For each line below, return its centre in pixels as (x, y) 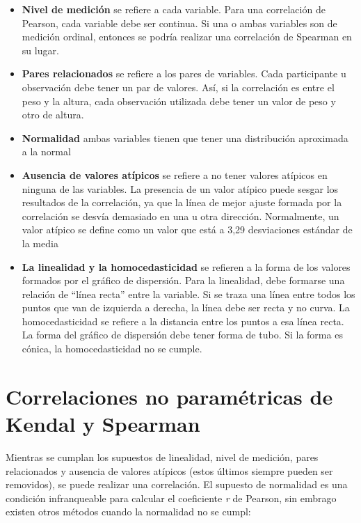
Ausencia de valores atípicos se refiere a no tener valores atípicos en (175, 174)
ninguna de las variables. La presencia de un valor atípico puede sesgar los (180, 188)
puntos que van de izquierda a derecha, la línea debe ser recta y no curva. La (186, 307)
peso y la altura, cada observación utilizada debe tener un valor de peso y (179, 101)
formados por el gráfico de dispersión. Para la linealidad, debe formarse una (183, 280)
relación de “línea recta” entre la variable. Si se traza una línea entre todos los (188, 294)
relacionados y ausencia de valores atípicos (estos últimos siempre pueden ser (169, 470)
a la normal (46, 151)
